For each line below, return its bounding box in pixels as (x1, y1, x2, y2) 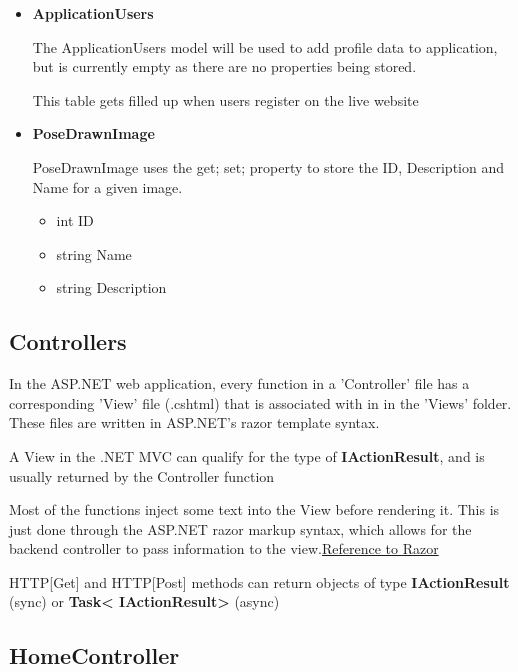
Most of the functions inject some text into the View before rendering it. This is (9, 499, 500, 520)
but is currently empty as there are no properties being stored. (32, 56, 417, 77)
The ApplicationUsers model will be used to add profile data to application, (32, 36, 498, 57)
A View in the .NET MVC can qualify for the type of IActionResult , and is (9, 445, 485, 466)
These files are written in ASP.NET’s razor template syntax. (9, 412, 380, 433)
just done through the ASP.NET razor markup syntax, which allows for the (9, 518, 472, 539)
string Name (56, 243, 132, 264)
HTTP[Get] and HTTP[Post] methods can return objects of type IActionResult (9, 571, 510, 592)
